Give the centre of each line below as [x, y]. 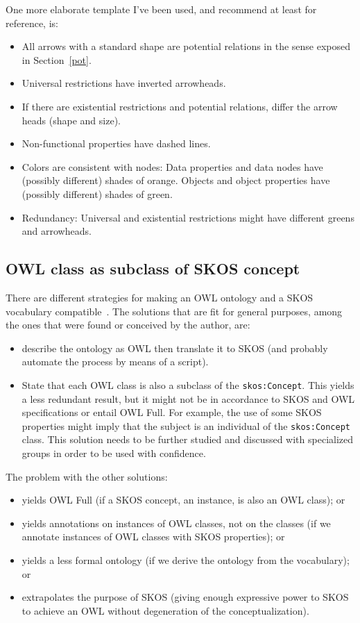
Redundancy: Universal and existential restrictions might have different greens [188, 217]
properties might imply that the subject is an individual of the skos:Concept [186, 425]
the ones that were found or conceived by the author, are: [128, 325]
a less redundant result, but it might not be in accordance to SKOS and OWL [188, 398]
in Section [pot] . [57, 59]
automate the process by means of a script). [115, 362]
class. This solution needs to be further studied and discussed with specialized [188, 439]
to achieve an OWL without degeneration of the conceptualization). [165, 610]
